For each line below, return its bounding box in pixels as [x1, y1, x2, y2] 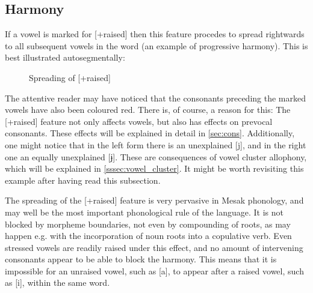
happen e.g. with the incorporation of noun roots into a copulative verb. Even [5, 229, 292, 242]
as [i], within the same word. [5, 276, 110, 289]
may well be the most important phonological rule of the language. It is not [5, 205, 284, 218]
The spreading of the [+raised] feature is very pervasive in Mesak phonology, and [5, 194, 304, 207]
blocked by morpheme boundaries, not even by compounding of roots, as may [5, 217, 291, 230]
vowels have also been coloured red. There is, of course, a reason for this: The [5, 103, 291, 116]
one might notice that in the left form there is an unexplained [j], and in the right [5, 138, 306, 151]
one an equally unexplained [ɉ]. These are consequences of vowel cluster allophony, [5, 150, 307, 163]
